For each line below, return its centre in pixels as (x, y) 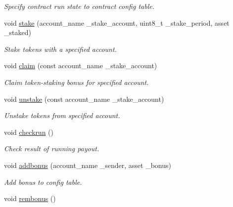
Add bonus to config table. (43, 182)
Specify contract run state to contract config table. (79, 6)
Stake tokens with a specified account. (60, 49)
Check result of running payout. (52, 148)
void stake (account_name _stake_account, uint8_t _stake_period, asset (117, 22)
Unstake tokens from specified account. (62, 115)
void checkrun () (29, 132)
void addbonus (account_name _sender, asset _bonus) (88, 165)
